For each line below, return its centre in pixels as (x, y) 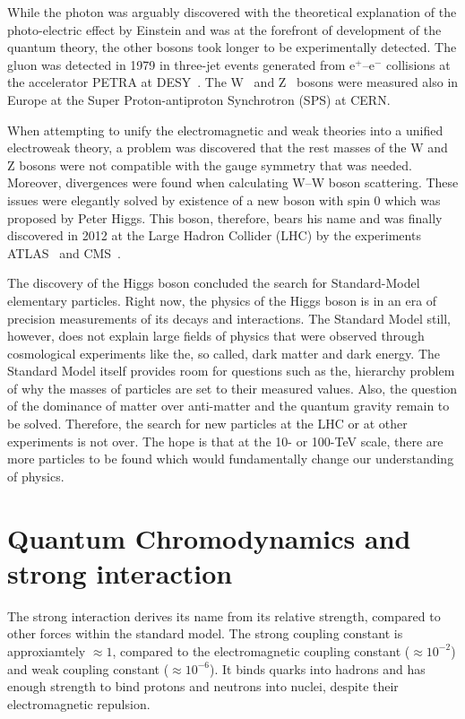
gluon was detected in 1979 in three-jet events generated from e (181, 64)
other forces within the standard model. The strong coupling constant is (205, 633)
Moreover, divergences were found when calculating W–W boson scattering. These (233, 182)
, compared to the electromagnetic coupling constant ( (261, 650)
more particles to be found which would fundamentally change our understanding (231, 459)
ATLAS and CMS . (65, 252)
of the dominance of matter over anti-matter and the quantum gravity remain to (228, 406)
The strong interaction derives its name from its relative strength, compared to (224, 615)
